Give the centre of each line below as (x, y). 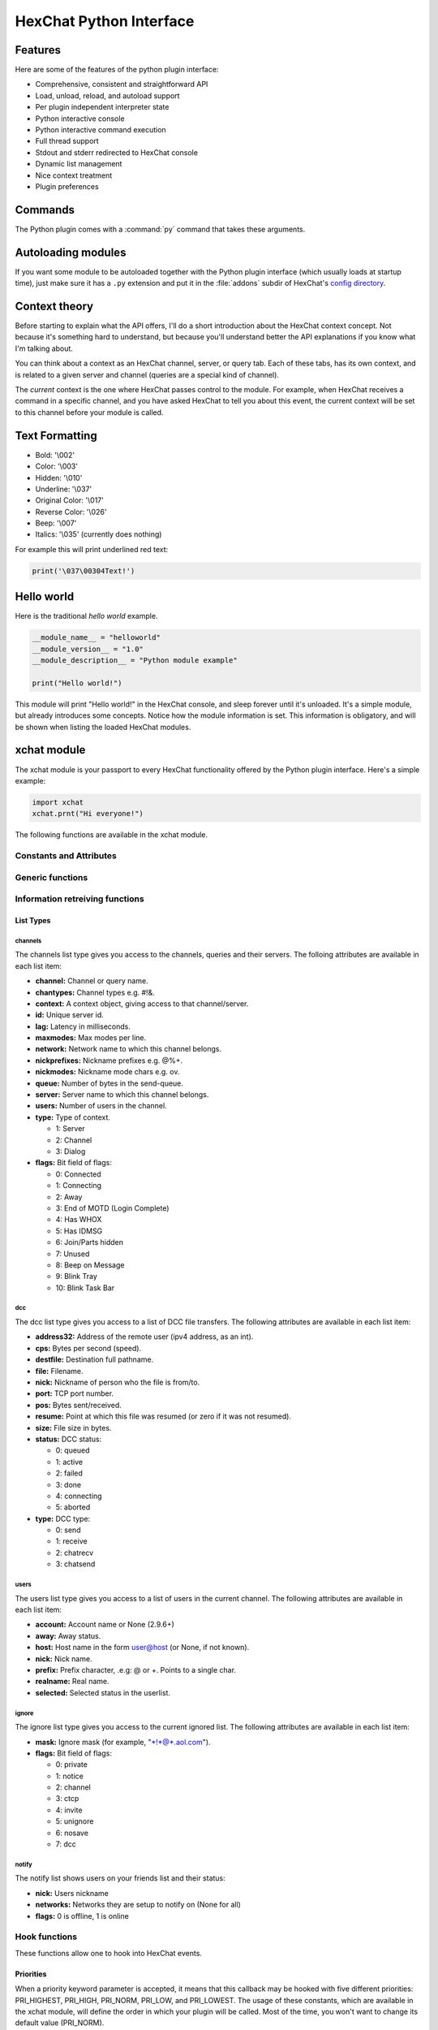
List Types (33, 920)
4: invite (69, 1810)
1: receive (72, 1541)
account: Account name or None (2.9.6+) (105, 1625)
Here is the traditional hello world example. (86, 616)
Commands (45, 210)
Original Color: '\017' (70, 500)
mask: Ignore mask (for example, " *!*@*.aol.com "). (123, 1742)
